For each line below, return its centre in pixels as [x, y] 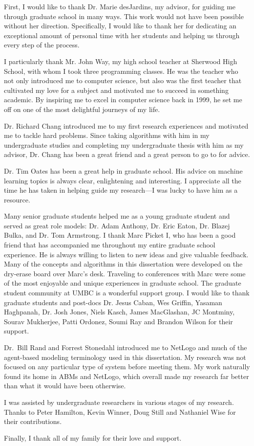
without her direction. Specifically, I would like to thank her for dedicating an [120, 26]
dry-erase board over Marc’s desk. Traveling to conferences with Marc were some [125, 273]
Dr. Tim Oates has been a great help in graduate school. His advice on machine [123, 170]
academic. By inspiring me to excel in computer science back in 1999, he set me [123, 100]
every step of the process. [42, 45]
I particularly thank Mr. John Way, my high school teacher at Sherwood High [121, 61]
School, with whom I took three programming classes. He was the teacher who [121, 71]
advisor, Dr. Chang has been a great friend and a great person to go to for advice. [127, 154]
